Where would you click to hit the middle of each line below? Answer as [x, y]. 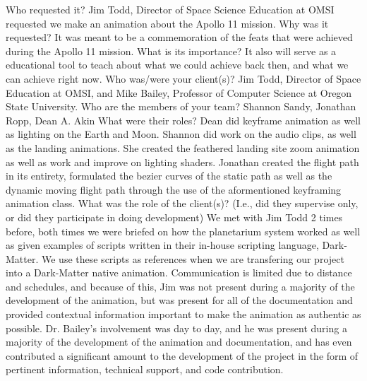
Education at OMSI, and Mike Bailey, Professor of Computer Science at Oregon [179, 92]
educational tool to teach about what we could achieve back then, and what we [177, 65]
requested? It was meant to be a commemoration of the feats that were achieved [179, 37]
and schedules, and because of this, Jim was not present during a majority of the [180, 286]
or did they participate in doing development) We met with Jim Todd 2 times [174, 217]
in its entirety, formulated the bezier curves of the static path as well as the [169, 176]
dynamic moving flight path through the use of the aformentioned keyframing [174, 189]
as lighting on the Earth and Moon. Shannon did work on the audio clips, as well [181, 134]
